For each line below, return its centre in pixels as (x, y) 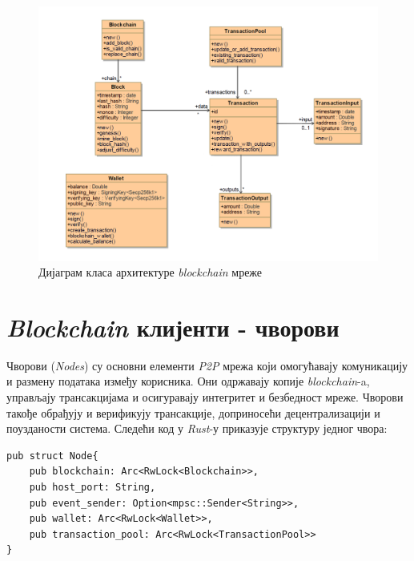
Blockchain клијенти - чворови (173, 327)
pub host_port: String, (92, 488)
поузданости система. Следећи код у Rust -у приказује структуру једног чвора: (197, 428)
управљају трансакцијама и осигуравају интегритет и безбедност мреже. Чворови (205, 397)
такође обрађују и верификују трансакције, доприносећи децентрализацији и (193, 412)
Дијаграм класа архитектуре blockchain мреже (151, 272)
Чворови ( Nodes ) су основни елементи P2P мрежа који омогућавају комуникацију (207, 365)
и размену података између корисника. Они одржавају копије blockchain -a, (188, 381)
